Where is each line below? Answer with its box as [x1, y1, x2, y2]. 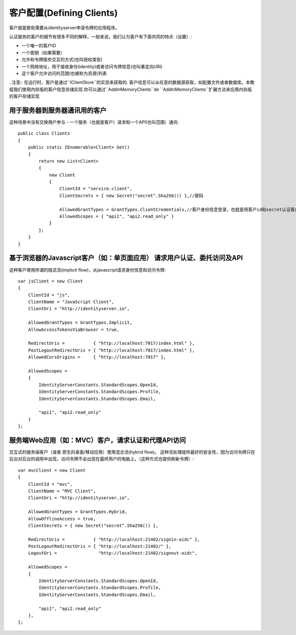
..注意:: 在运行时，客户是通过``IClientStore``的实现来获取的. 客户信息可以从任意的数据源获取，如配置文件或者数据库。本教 [9, 79, 255, 85]
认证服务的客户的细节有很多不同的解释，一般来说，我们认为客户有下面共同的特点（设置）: [9, 34, 192, 40]
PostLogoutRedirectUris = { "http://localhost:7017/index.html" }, [28, 347, 195, 353]
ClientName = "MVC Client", [28, 488, 96, 494]
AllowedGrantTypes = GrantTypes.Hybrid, [28, 509, 128, 515]
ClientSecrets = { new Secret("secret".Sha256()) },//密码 [59, 193, 204, 198]
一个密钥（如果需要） [21, 49, 65, 55]
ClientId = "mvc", [28, 481, 73, 487]
